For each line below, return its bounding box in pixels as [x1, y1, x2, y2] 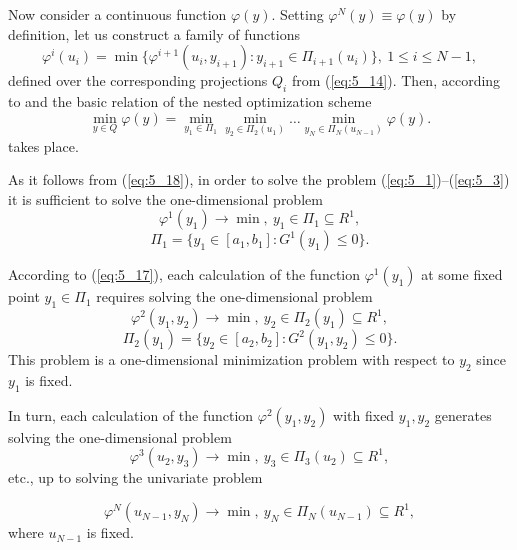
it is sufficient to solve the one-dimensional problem [8, 188, 323, 209]
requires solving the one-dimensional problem [96, 286, 373, 307]
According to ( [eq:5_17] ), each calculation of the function [8, 264, 361, 285]
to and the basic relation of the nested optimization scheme [8, 90, 372, 111]
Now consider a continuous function [8, 4, 227, 24]
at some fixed [421, 264, 503, 285]
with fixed [333, 404, 395, 425]
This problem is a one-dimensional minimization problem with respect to [8, 349, 455, 370]
